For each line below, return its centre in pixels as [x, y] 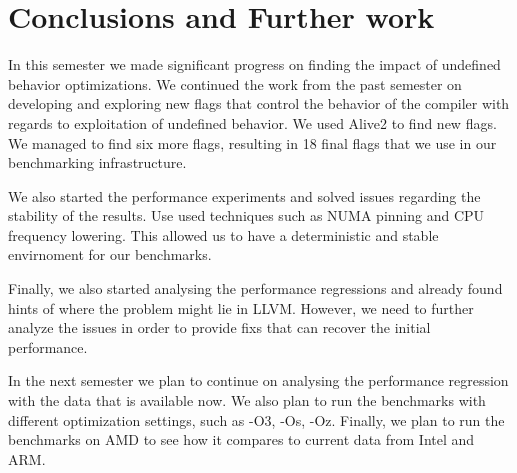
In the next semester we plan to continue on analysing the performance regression [258, 380]
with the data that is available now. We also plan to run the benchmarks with [247, 400]
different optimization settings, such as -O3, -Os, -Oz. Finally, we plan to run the [256, 419]
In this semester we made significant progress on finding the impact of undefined [254, 64]
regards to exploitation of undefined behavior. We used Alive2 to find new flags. [252, 122]
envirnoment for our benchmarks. [110, 254]
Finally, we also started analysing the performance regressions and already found [255, 288]
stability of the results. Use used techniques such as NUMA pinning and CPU [246, 215]
